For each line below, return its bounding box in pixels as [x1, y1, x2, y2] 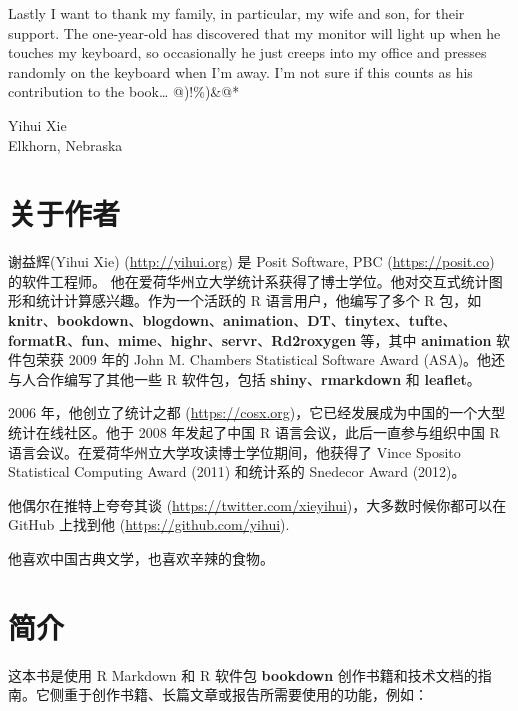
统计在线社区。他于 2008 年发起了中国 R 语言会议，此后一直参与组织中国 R [8, 422, 500, 443]
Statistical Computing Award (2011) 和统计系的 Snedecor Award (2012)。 [8, 461, 466, 482]
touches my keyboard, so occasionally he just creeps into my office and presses [8, 42, 487, 63]
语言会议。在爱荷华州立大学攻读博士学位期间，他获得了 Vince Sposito [8, 441, 461, 462]
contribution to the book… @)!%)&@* [8, 81, 240, 102]
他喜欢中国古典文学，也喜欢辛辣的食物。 [8, 548, 274, 568]
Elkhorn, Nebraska [8, 134, 123, 155]
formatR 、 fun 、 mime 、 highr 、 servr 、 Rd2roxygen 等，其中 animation [8, 329, 492, 350]
